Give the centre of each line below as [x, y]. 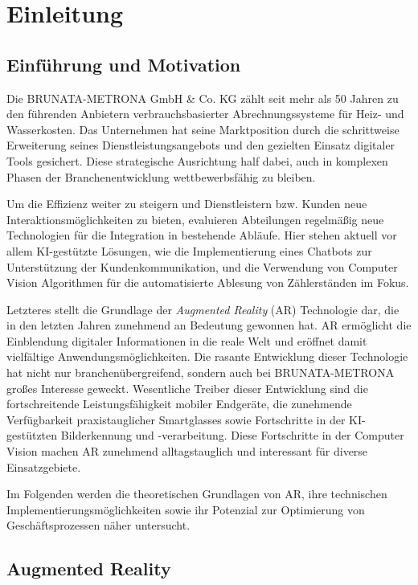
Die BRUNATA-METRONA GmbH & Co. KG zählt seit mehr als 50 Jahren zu [203, 98]
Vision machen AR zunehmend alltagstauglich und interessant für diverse [187, 451]
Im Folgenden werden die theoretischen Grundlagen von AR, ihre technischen [197, 494]
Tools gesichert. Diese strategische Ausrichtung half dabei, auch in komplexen [197, 160]
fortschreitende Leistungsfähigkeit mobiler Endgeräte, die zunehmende [179, 404]
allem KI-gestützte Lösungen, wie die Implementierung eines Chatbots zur [189, 250]
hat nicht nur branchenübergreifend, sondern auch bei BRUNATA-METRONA [201, 372]
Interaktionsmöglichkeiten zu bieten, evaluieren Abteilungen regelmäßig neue [195, 219]
